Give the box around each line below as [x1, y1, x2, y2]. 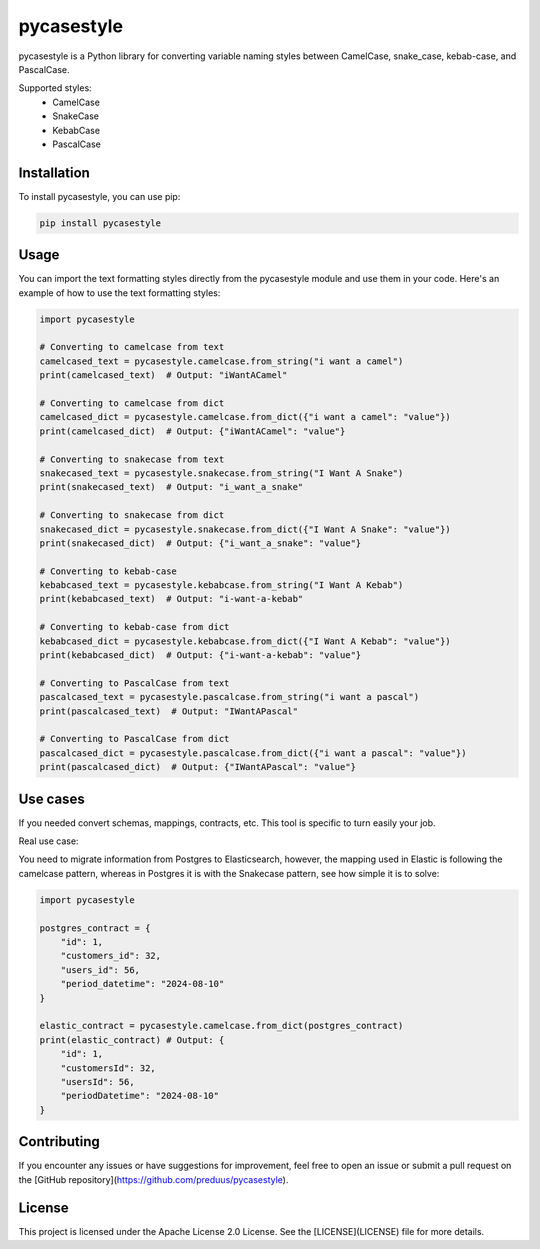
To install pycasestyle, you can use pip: [18, 190, 181, 202]
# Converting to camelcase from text [39, 341, 225, 353]
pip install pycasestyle [39, 217, 162, 229]
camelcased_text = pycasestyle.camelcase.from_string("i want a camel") [39, 355, 404, 367]
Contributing [18, 1133, 100, 1150]
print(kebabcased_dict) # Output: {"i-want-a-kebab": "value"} [39, 650, 362, 661]
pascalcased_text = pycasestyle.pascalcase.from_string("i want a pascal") [39, 691, 420, 703]
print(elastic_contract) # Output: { [39, 1034, 225, 1045]
